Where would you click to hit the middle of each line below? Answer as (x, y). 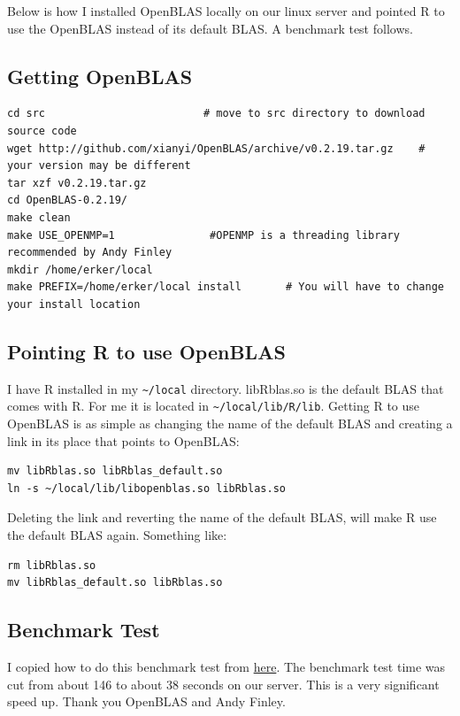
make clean (39, 217)
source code (42, 131)
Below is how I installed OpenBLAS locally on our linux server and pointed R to (226, 11)
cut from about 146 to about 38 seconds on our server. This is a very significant (223, 684)
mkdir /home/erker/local (80, 269)
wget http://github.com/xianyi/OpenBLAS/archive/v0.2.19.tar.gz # (216, 148)
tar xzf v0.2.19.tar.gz (77, 183)
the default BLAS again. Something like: (117, 535)
